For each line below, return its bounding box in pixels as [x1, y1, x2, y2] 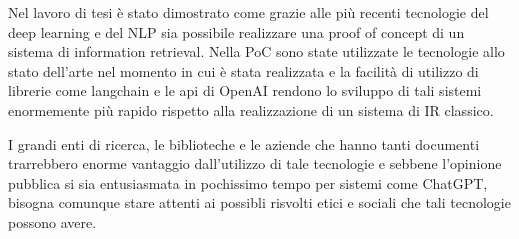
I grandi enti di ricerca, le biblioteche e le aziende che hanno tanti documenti [8, 133, 480, 154]
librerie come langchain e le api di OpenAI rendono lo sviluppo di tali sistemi [8, 80, 482, 101]
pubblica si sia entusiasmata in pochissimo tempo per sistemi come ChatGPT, [8, 172, 488, 193]
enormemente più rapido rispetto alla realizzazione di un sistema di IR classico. [8, 99, 494, 120]
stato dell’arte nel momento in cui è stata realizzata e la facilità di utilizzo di [8, 60, 479, 81]
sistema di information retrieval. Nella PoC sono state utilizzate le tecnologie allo [8, 41, 505, 62]
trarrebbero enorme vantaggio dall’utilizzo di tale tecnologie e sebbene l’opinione [8, 153, 502, 174]
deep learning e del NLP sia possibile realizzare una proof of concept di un [8, 21, 465, 42]
